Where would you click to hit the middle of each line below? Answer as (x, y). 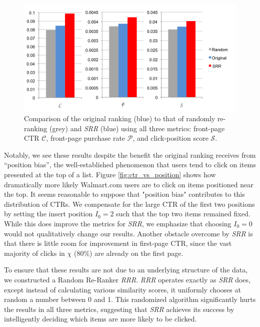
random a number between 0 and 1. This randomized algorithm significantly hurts (130, 299)
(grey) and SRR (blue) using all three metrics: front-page (137, 128)
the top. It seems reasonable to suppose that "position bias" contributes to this (124, 194)
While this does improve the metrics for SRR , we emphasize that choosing (118, 224)
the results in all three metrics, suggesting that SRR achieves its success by (119, 309)
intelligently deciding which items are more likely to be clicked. (100, 319)
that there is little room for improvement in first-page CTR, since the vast (118, 243)
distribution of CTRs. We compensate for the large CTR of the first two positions (129, 204)
